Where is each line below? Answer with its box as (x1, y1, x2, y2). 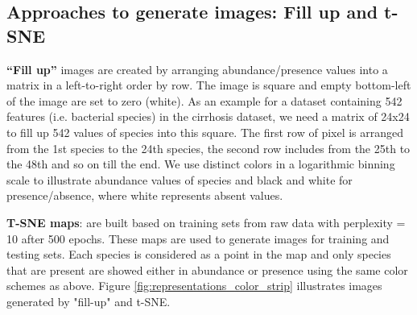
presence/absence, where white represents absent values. (6, 187, 283, 204)
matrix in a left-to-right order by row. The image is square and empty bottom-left (6, 77, 411, 93)
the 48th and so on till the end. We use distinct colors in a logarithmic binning (6, 155, 395, 172)
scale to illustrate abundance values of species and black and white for (6, 171, 353, 188)
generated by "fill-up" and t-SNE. (6, 292, 171, 309)
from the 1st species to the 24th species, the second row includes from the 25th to (6, 139, 411, 156)
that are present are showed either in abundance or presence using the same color (6, 261, 408, 278)
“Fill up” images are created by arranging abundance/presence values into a (6, 60, 388, 77)
